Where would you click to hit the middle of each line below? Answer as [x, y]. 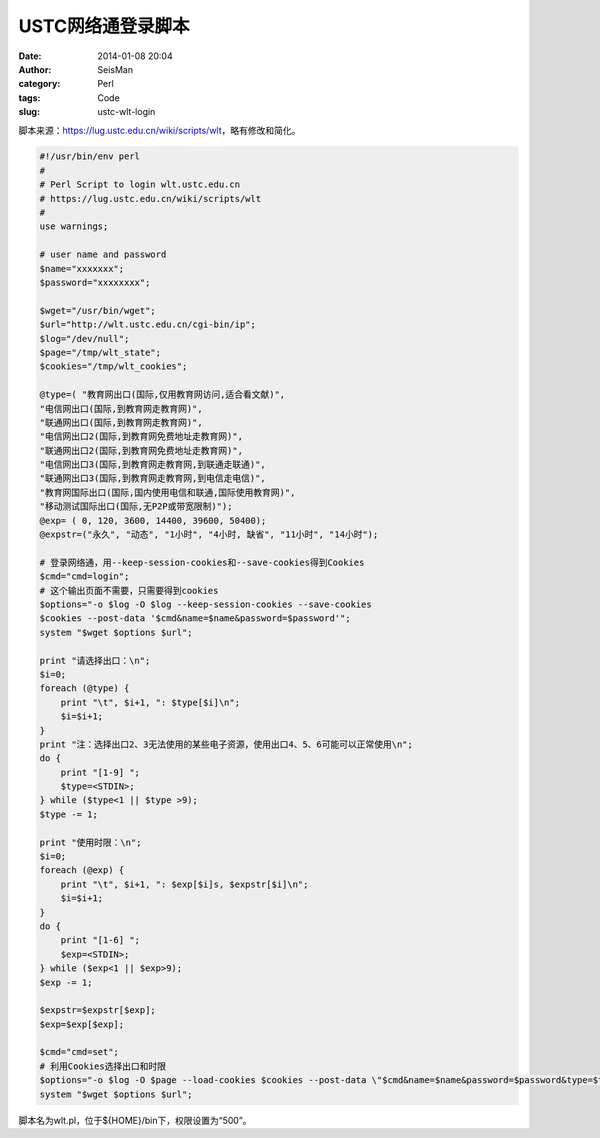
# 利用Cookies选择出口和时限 [103, 1066]
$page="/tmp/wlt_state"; [100, 352]
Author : [35, 69]
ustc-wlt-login [126, 112]
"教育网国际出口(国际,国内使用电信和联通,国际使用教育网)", [167, 492]
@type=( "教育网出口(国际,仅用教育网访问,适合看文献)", [162, 394]
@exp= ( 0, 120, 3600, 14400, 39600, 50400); [153, 520]
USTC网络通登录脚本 [104, 26]
